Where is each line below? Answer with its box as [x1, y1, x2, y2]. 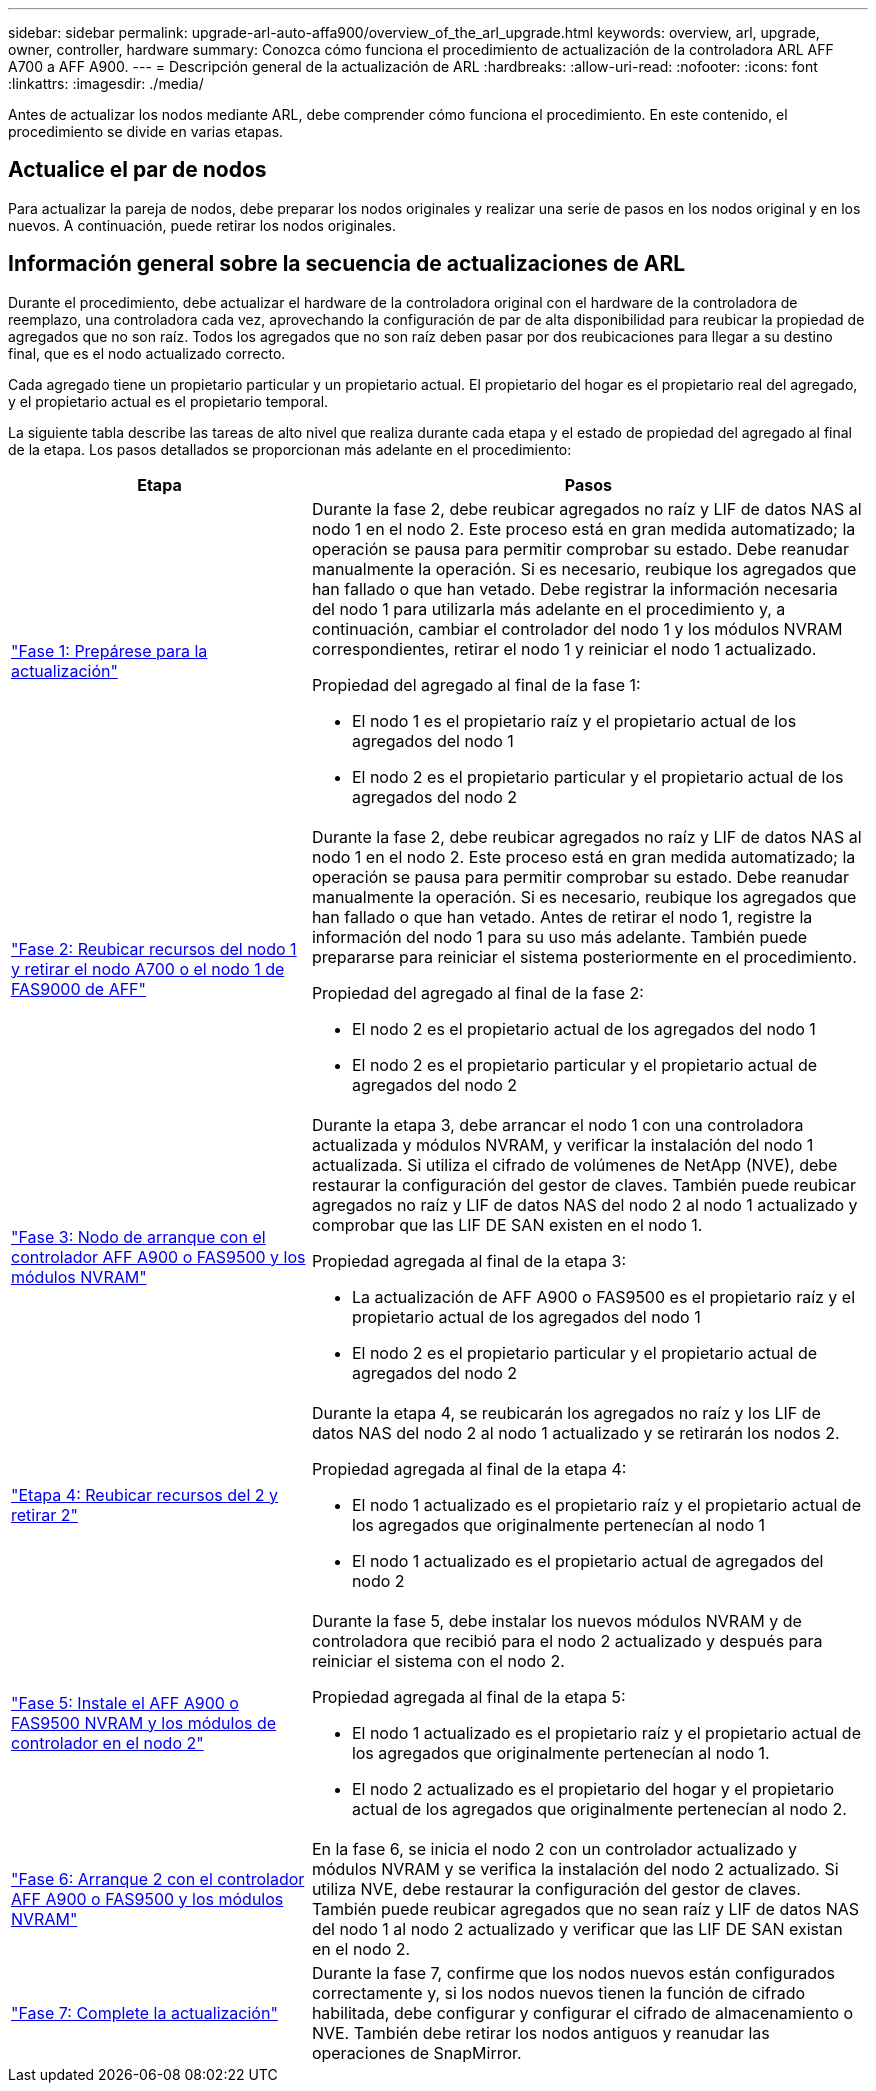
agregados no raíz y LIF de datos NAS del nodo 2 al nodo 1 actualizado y [311, 1194, 858, 1215]
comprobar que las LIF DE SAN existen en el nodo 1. [311, 1214, 703, 1235]
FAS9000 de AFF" [11, 978, 147, 999]
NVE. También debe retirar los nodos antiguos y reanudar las [311, 2022, 770, 2043]
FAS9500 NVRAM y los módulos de [11, 1712, 277, 1733]
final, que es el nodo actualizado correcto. [8, 344, 286, 362]
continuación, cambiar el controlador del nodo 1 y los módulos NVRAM [311, 618, 843, 639]
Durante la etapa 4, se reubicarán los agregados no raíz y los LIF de [311, 1402, 821, 1423]
